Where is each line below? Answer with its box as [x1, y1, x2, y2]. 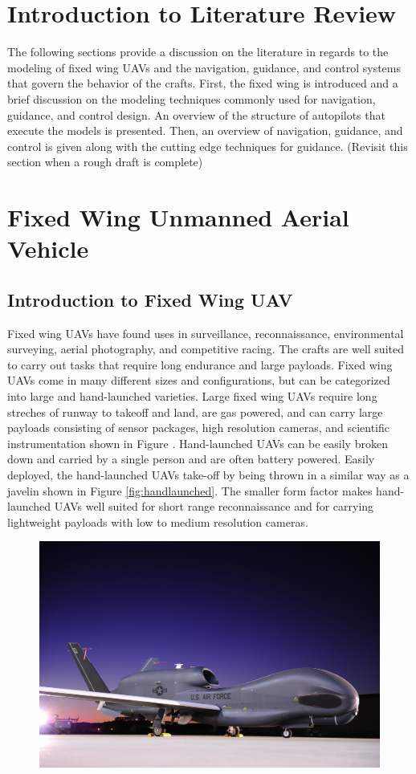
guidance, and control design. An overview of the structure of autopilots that [7, 106, 385, 123]
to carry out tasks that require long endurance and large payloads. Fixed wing [7, 356, 393, 373]
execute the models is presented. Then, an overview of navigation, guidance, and [7, 122, 403, 139]
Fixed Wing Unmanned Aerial [7, 201, 349, 234]
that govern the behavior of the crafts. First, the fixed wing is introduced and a [7, 75, 398, 92]
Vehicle [7, 232, 89, 265]
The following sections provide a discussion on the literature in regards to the [7, 43, 389, 60]
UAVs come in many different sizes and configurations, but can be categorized [7, 372, 390, 389]
